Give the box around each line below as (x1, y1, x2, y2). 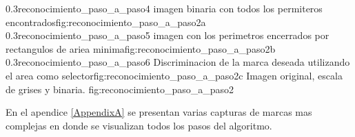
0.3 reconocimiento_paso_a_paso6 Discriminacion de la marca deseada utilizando (6, 55, 350, 69)
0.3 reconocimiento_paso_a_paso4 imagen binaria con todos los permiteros (6, 1, 323, 15)
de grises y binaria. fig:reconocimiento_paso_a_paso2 (6, 82, 234, 96)
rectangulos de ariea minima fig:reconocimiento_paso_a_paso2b (6, 41, 276, 55)
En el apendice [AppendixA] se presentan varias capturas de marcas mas (6, 105, 312, 119)
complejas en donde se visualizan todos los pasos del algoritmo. (6, 118, 272, 132)
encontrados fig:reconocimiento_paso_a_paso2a (6, 14, 206, 29)
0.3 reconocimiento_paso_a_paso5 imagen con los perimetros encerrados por (6, 28, 329, 42)
